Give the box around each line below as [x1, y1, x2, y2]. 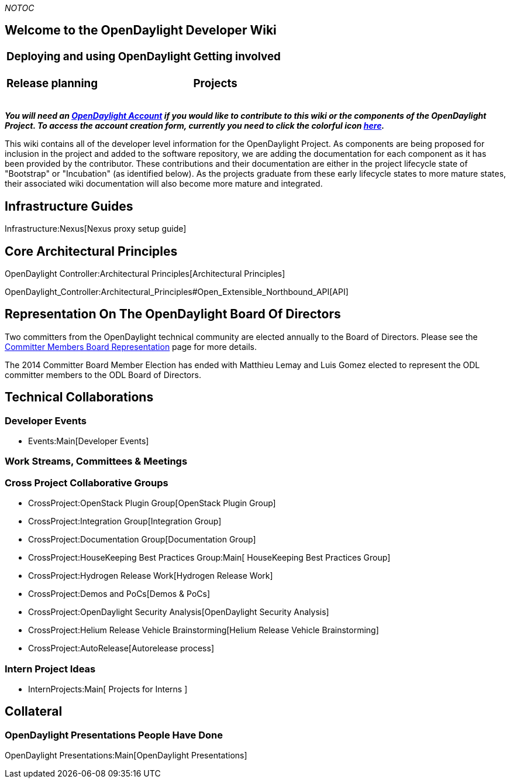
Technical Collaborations [5, 390, 154, 405]
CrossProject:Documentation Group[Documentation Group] [28, 534, 256, 545]
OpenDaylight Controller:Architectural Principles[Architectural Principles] [5, 268, 285, 279]
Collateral [5, 704, 63, 719]
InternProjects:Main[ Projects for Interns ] [28, 684, 188, 694]
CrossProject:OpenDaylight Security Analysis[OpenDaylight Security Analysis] [28, 607, 329, 617]
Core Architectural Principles [5, 243, 178, 259]
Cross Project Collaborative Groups [5, 476, 168, 489]
